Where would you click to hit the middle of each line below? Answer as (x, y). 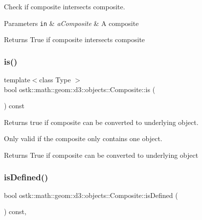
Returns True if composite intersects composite (75, 39)
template (17, 80)
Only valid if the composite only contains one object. (83, 138)
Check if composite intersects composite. (65, 6)
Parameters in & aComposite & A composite (71, 23)
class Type (55, 80)
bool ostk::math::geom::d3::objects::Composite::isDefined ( (91, 195)
